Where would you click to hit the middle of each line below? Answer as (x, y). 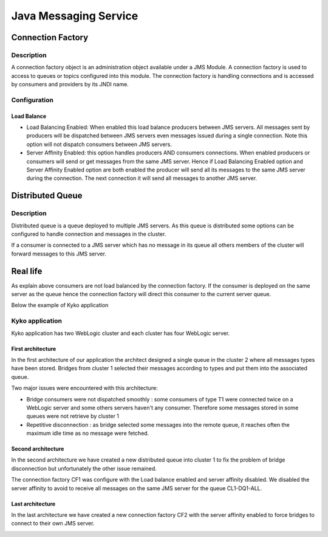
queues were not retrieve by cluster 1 (73, 416)
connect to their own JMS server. (53, 524)
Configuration (32, 100)
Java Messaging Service (75, 16)
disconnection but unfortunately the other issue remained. (84, 468)
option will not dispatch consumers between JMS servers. (99, 144)
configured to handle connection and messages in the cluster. (89, 234)
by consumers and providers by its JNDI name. (70, 85)
